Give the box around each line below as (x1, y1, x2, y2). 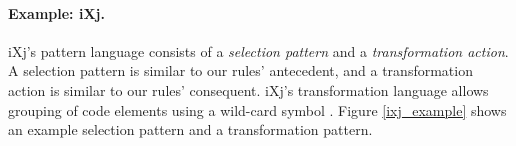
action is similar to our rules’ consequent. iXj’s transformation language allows (8, 79, 489, 100)
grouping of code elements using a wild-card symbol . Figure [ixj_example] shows (8, 99, 507, 120)
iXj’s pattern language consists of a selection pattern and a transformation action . (8, 40, 509, 61)
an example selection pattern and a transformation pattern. (8, 119, 373, 140)
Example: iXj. (8, 2, 105, 23)
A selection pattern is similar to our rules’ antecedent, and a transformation (8, 60, 473, 81)
